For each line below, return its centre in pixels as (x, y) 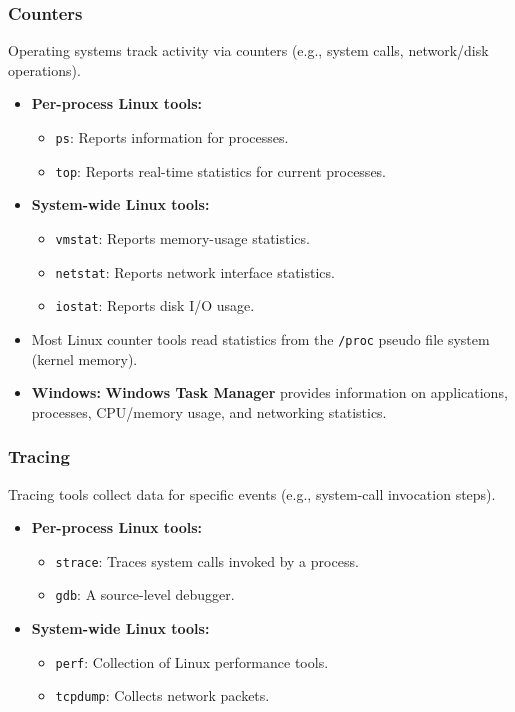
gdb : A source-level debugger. (145, 594)
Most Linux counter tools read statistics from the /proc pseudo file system (260, 338)
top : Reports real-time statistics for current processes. (221, 170)
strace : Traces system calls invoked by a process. (207, 560)
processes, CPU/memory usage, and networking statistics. (209, 411)
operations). (44, 69)
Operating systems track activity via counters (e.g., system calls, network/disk (248, 50)
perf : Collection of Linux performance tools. (192, 661)
